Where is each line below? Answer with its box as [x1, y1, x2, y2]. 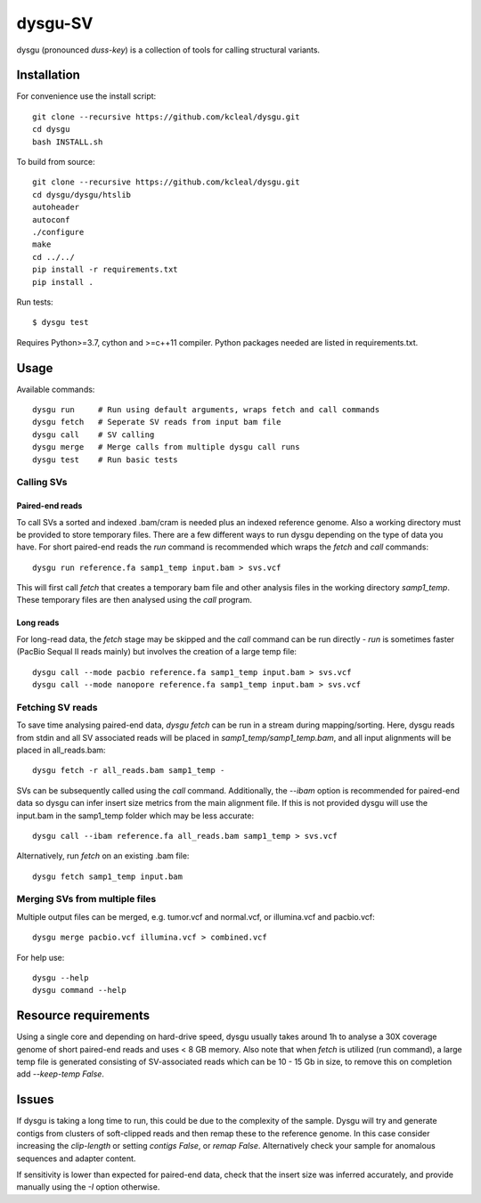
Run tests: [16, 297, 53, 307]
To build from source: [16, 157, 95, 167]
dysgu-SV [16, 13, 94, 33]
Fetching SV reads [16, 701, 98, 713]
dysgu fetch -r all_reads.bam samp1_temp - [32, 766, 225, 776]
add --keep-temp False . [16, 1069, 104, 1079]
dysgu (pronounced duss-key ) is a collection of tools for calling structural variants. [16, 45, 321, 55]
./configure [32, 227, 85, 237]
